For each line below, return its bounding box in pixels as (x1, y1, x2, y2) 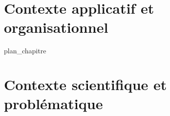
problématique (4, 93, 103, 114)
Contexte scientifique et (4, 74, 167, 94)
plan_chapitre (4, 46, 46, 56)
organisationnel (4, 17, 108, 37)
